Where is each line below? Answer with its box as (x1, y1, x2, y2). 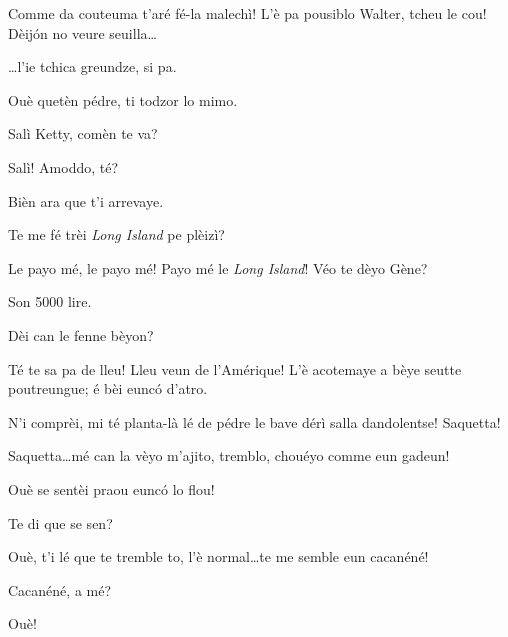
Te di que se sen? (8, 512, 113, 533)
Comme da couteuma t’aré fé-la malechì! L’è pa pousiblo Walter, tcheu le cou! (8, 3, 487, 23)
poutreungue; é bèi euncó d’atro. (8, 378, 208, 399)
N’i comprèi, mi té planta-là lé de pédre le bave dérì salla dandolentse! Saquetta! (8, 411, 501, 432)
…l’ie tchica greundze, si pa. (8, 56, 177, 77)
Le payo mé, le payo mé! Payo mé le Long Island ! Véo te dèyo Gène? (8, 257, 428, 278)
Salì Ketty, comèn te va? (8, 123, 158, 144)
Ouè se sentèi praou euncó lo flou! (8, 478, 215, 499)
